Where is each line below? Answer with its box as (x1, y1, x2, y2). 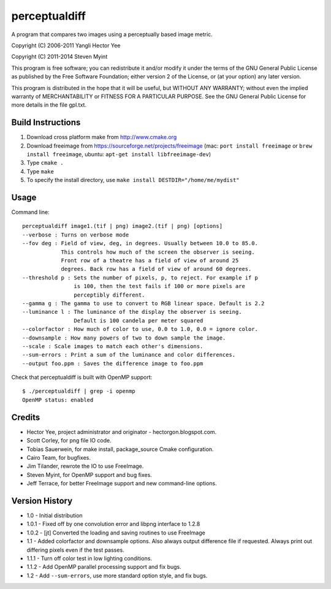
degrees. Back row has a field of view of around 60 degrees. (61, 265, 252, 273)
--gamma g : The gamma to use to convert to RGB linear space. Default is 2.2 (22, 300, 265, 306)
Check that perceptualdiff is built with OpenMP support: (11, 374, 153, 381)
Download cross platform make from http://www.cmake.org (26, 134, 177, 141)
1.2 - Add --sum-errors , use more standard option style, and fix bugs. (26, 572, 208, 579)
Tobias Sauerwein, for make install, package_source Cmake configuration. (26, 445, 214, 453)
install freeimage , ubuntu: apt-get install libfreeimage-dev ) (26, 150, 211, 158)
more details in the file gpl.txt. (11, 101, 87, 108)
